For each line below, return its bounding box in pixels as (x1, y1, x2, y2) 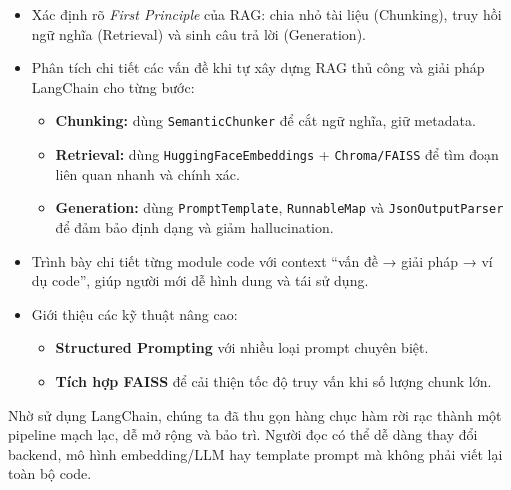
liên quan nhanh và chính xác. (55, 163, 240, 184)
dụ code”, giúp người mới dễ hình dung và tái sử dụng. (31, 270, 369, 291)
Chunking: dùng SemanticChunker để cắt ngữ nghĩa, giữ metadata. (55, 110, 476, 131)
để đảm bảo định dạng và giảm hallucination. (55, 216, 334, 237)
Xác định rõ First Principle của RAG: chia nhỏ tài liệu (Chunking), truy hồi (31, 4, 502, 24)
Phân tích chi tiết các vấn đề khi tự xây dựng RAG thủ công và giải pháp (31, 57, 485, 78)
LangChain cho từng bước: (31, 76, 195, 97)
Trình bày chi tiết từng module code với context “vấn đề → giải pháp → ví (31, 250, 493, 271)
